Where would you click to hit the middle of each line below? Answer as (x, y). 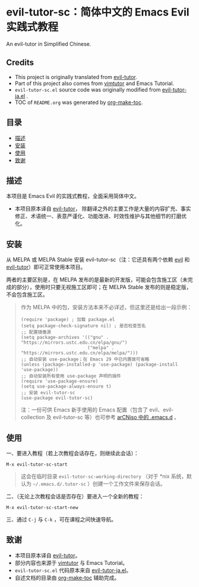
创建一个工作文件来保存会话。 (129, 484)
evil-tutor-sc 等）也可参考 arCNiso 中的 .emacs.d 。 (116, 418)
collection (33, 418)
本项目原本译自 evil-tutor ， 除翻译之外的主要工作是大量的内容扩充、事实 (103, 209)
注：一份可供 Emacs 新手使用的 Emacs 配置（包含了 (84, 410)
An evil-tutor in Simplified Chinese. (49, 44)
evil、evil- (162, 410)
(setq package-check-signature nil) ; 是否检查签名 (83, 326)
